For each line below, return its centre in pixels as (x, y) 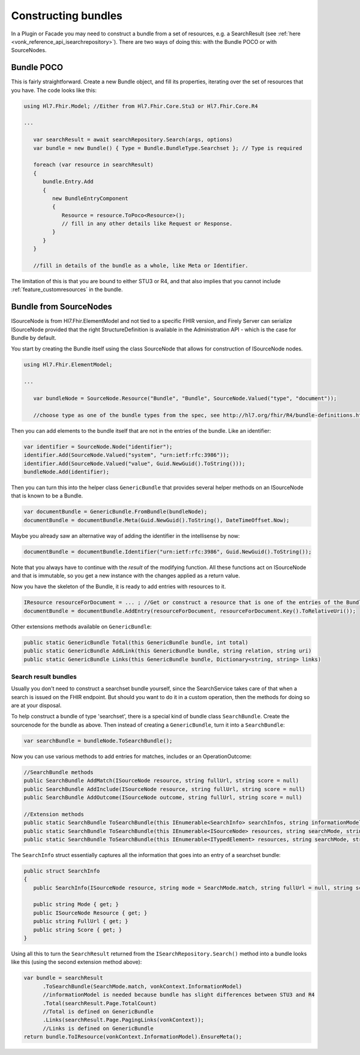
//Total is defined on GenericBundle (98, 1011)
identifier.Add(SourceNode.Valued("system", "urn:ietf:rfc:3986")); (127, 455)
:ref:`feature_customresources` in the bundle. (67, 290)
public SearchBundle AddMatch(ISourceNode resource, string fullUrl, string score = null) (161, 781)
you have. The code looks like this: (54, 90)
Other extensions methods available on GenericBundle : (82, 627)
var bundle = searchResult (63, 978)
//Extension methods (54, 814)
